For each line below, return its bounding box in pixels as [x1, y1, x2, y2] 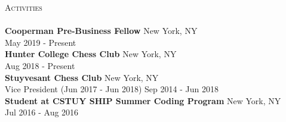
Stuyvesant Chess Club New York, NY [5, 71, 159, 83]
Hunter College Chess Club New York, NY [5, 48, 177, 60]
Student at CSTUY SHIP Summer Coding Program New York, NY [5, 94, 281, 107]
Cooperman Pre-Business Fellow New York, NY [5, 24, 198, 37]
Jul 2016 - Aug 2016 [5, 106, 79, 118]
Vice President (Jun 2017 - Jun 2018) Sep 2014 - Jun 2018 [5, 83, 219, 95]
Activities [5, 1, 42, 13]
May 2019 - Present [5, 36, 76, 48]
